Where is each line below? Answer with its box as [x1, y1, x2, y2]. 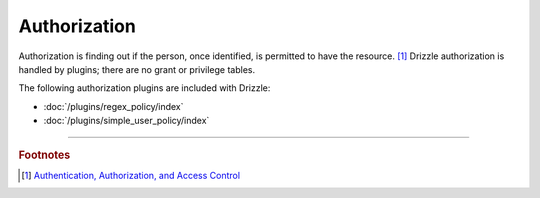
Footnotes [18, 148, 71, 162]
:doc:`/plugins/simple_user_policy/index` [43, 115, 210, 127]
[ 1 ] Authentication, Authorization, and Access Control [21, 169, 240, 181]
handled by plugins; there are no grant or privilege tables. [18, 63, 255, 75]
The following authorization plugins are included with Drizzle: [18, 82, 271, 94]
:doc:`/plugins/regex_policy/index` [43, 100, 184, 112]
